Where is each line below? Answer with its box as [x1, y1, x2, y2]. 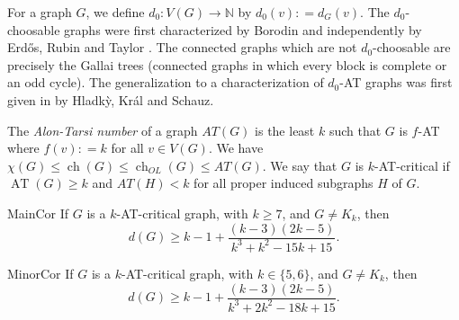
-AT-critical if [374, 156, 450, 174]
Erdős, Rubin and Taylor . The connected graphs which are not [7, 38, 357, 57]
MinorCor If [7, 263, 74, 282]
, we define [85, 3, 145, 21]
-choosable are [373, 38, 451, 57]
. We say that [262, 156, 337, 174]
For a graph [7, 3, 72, 21]
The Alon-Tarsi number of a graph [7, 120, 198, 139]
